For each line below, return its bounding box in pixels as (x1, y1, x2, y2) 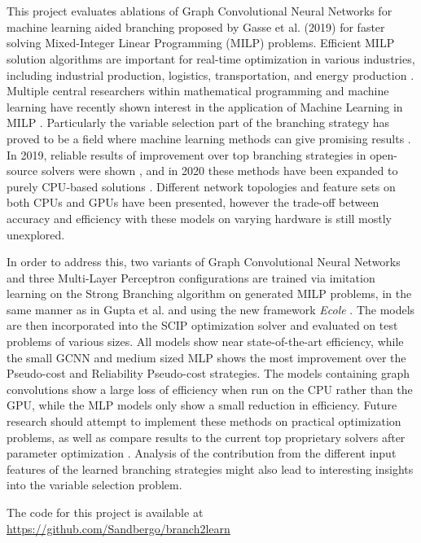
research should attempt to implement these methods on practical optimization (7, 413, 401, 430)
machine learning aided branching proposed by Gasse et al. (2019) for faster (7, 18, 385, 35)
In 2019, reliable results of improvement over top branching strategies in (7, 146, 366, 163)
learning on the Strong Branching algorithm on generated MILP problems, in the (7, 285, 412, 302)
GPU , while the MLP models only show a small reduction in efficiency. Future (7, 396, 397, 414)
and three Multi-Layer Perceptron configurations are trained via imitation (7, 269, 375, 286)
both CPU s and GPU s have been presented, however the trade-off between (7, 194, 379, 211)
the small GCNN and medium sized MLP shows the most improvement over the (7, 348, 406, 366)
